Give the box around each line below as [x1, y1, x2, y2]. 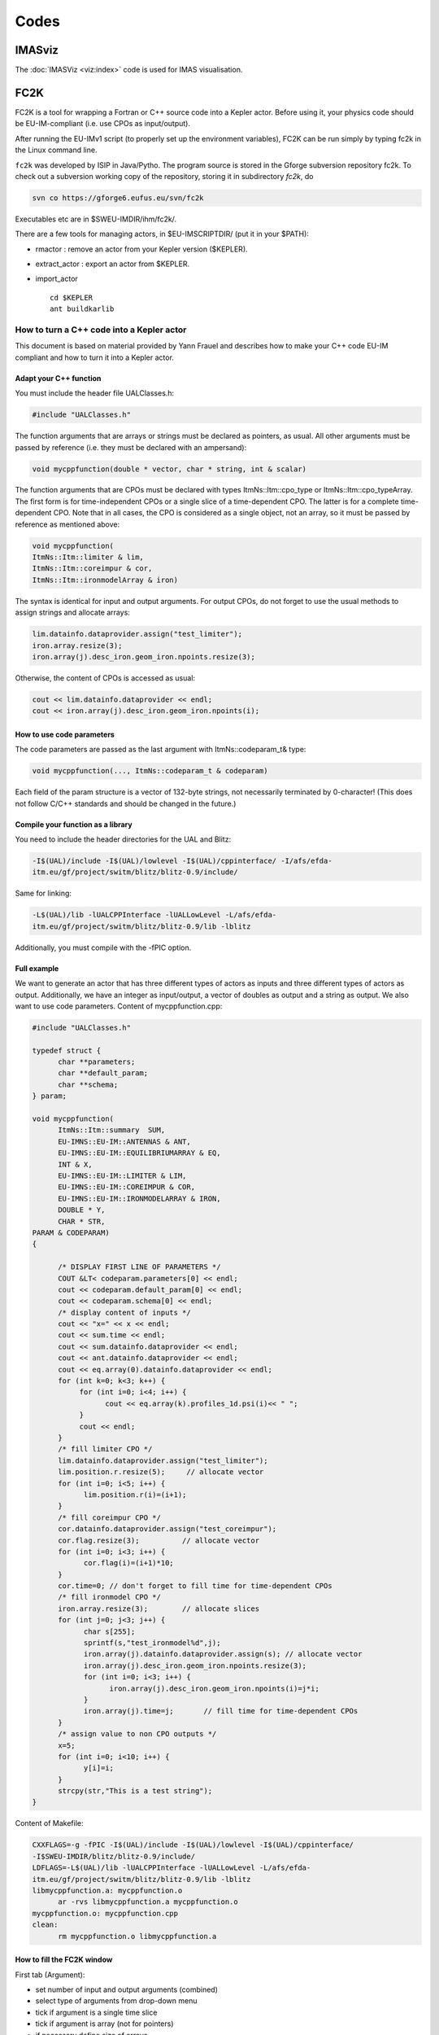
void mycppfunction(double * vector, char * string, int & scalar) [32, 464, 307, 474]
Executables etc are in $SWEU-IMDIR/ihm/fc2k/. [15, 214, 177, 224]
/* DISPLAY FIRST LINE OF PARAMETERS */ [58, 1263, 221, 1271]
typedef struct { [32, 1046, 102, 1055]
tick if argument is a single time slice [35, 2007, 158, 2017]
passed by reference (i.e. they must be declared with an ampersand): [15, 442, 247, 452]
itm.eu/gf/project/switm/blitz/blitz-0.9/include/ [32, 868, 239, 877]
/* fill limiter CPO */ [58, 1445, 153, 1454]
